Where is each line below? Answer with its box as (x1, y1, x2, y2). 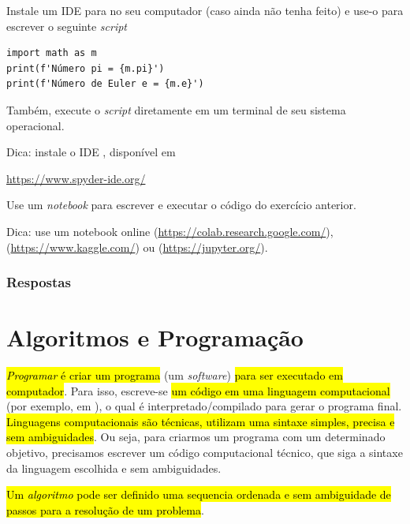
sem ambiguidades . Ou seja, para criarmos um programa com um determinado (6, 429, 386, 445)
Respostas (6, 272, 71, 292)
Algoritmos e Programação (6, 321, 304, 354)
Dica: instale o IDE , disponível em (6, 144, 176, 160)
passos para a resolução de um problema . (6, 501, 204, 518)
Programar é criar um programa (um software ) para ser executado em (6, 367, 343, 384)
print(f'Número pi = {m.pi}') (6, 62, 165, 74)
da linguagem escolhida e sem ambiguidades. (6, 459, 222, 476)
